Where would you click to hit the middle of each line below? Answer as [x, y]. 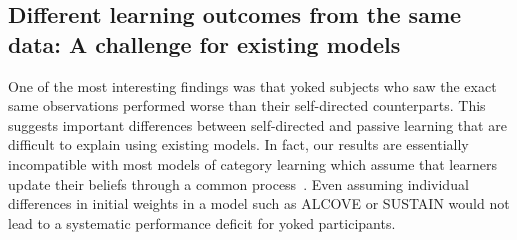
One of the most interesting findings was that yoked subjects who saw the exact [252, 85]
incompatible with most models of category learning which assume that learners [252, 163]
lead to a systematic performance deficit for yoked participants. [202, 222]
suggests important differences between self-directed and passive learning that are [257, 124]
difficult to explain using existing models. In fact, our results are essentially [238, 144]
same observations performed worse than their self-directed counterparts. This [247, 105]
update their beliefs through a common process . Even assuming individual [238, 183]
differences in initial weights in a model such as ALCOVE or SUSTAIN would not [259, 203]
